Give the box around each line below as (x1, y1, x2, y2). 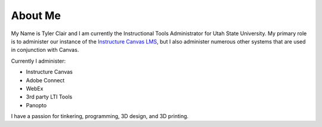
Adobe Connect (26, 76, 65, 83)
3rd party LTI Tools (26, 93, 73, 101)
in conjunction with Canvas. (11, 47, 79, 54)
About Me (11, 9, 61, 22)
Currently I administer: (11, 57, 66, 64)
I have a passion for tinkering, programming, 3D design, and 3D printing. (11, 113, 189, 120)
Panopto (26, 101, 47, 109)
